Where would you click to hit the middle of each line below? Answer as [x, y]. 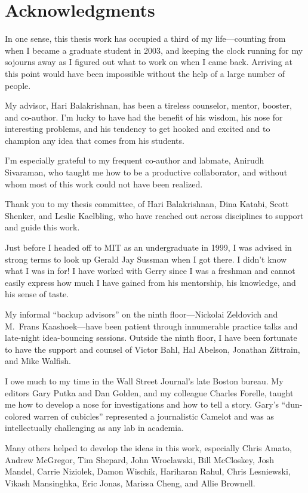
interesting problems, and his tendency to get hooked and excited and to [138, 129]
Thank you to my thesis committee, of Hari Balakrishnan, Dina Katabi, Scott [147, 204]
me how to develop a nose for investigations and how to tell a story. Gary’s [142, 404]
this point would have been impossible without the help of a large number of [145, 73]
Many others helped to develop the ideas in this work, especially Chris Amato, [148, 447]
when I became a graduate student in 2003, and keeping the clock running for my [154, 50]
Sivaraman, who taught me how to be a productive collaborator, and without [146, 172]
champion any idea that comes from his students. [95, 140]
